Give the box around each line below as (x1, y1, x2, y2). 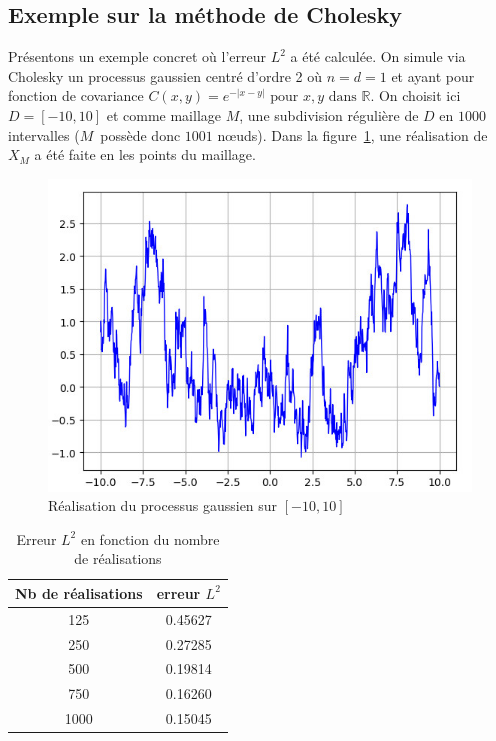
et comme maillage (106, 104, 222, 125)
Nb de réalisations (15, 582, 143, 603)
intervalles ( (8, 124, 80, 145)
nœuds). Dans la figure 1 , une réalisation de (217, 124, 488, 145)
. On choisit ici (370, 85, 461, 106)
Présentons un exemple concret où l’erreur (8, 46, 266, 67)
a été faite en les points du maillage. (34, 144, 256, 165)
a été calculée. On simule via (290, 46, 466, 67)
